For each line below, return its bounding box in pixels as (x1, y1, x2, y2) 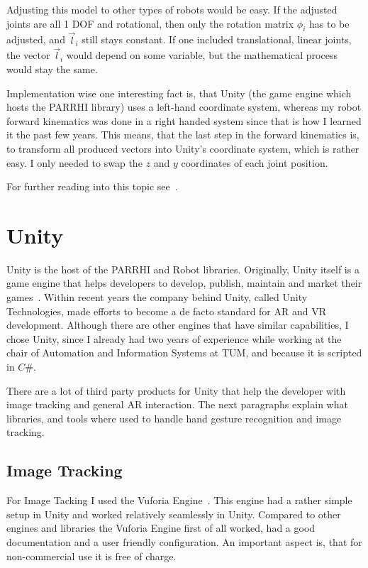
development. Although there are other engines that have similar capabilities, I (6, 317, 349, 332)
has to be (308, 16, 350, 31)
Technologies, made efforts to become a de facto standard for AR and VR (6, 303, 327, 318)
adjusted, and (6, 32, 65, 47)
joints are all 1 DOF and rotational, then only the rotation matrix (6, 16, 294, 31)
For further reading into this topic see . (6, 179, 178, 194)
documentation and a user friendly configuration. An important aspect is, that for (6, 535, 362, 549)
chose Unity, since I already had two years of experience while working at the (6, 331, 342, 346)
